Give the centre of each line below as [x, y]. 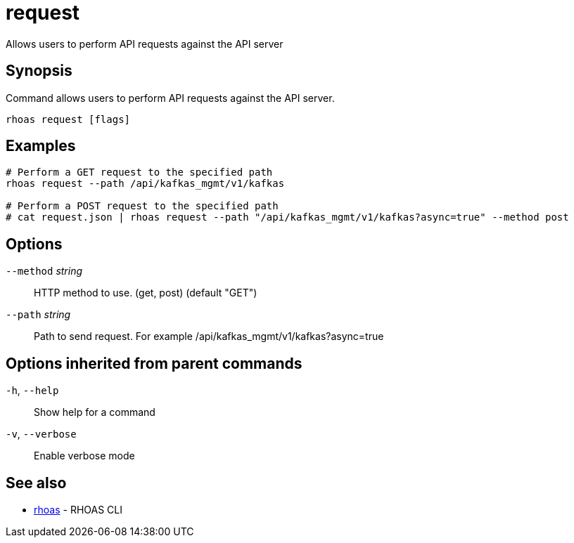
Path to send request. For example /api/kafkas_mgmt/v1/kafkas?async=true [209, 336]
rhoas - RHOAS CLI [78, 509]
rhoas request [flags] [68, 119]
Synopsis [39, 71]
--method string [44, 271]
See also [36, 483]
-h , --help [32, 391]
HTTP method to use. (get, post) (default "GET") [146, 293]
